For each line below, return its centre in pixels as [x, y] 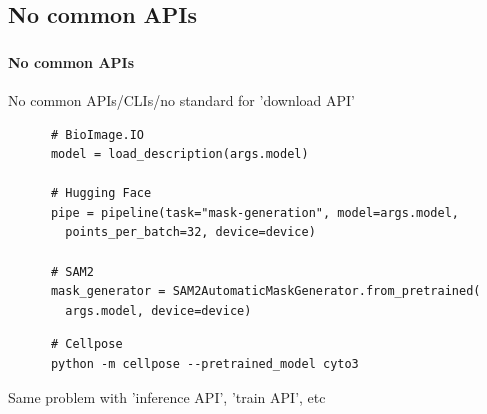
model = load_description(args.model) [179, 154]
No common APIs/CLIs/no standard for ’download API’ [182, 99]
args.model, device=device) [158, 310]
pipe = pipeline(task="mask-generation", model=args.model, [255, 212]
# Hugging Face [101, 193]
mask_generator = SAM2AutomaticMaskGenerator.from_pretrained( [265, 291]
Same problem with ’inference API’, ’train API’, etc [167, 396]
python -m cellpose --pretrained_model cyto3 [204, 364]
